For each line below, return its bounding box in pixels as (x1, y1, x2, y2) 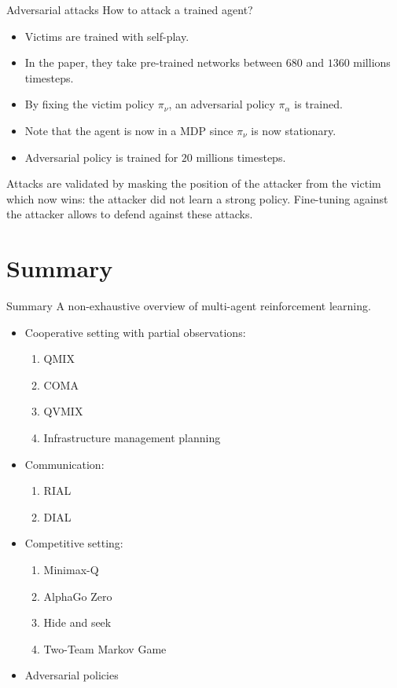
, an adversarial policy (168, 96, 275, 112)
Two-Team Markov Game (43, 640, 167, 657)
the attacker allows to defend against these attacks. (6, 206, 253, 222)
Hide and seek (43, 614, 112, 631)
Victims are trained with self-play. (24, 27, 189, 44)
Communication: (24, 456, 105, 472)
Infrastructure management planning (43, 430, 221, 446)
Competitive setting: (24, 535, 123, 551)
